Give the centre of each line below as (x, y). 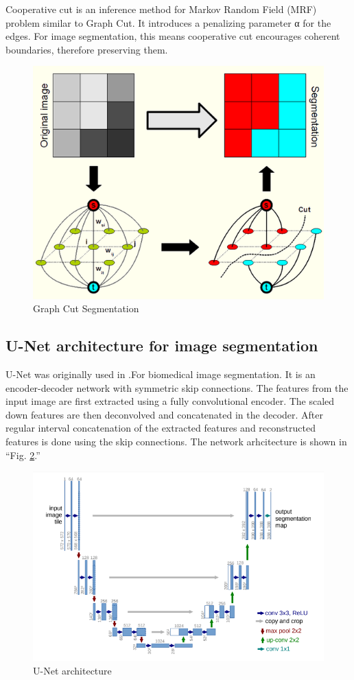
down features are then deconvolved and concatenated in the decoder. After (165, 414)
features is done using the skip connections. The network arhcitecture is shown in (176, 441)
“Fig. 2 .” (23, 455)
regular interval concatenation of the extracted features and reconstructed (161, 428)
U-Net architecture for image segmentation (162, 345)
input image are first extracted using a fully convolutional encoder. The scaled (170, 401)
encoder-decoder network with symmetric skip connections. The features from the (177, 387)
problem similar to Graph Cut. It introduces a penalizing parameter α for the (168, 22)
